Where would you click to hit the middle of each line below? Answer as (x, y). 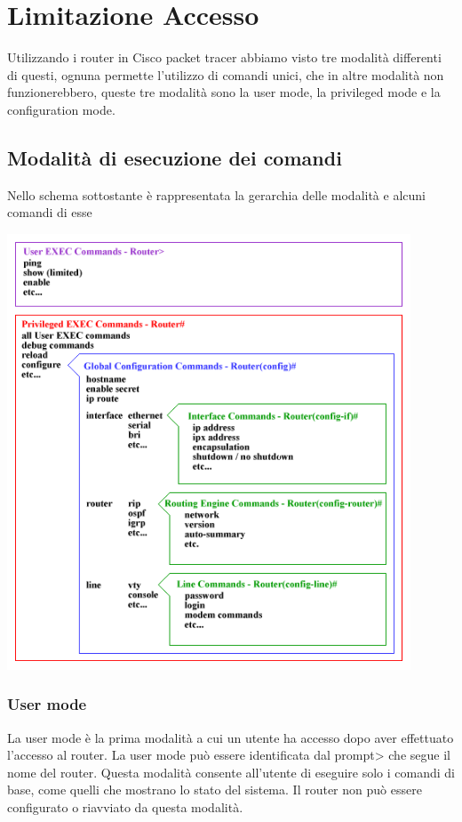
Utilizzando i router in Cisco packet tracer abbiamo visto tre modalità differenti (224, 57)
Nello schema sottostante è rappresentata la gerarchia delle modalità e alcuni (216, 194)
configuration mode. (61, 109)
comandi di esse (50, 212)
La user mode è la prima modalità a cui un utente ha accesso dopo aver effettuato (231, 737)
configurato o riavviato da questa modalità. (125, 806)
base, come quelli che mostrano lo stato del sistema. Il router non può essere (215, 790)
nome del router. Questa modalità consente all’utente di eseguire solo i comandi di (231, 772)
